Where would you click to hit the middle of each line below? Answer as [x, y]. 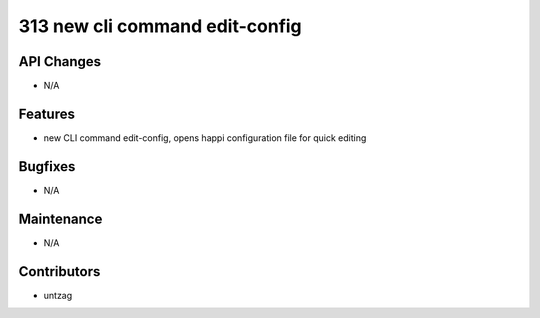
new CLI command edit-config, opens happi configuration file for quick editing [205, 137]
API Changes [60, 61]
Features [46, 113]
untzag [58, 295]
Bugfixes [47, 166]
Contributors [59, 271]
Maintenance [60, 218]
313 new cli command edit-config [160, 26]
